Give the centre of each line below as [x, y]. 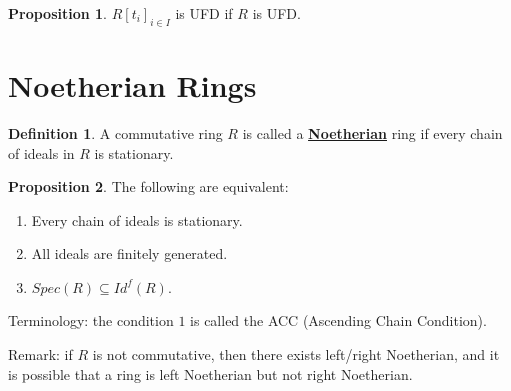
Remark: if [40, 354]
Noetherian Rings [132, 84]
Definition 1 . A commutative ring [115, 132]
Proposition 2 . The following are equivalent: [148, 186]
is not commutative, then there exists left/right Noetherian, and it [296, 354]
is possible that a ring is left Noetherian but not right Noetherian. [210, 373]
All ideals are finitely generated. [129, 253]
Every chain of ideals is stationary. [137, 219]
